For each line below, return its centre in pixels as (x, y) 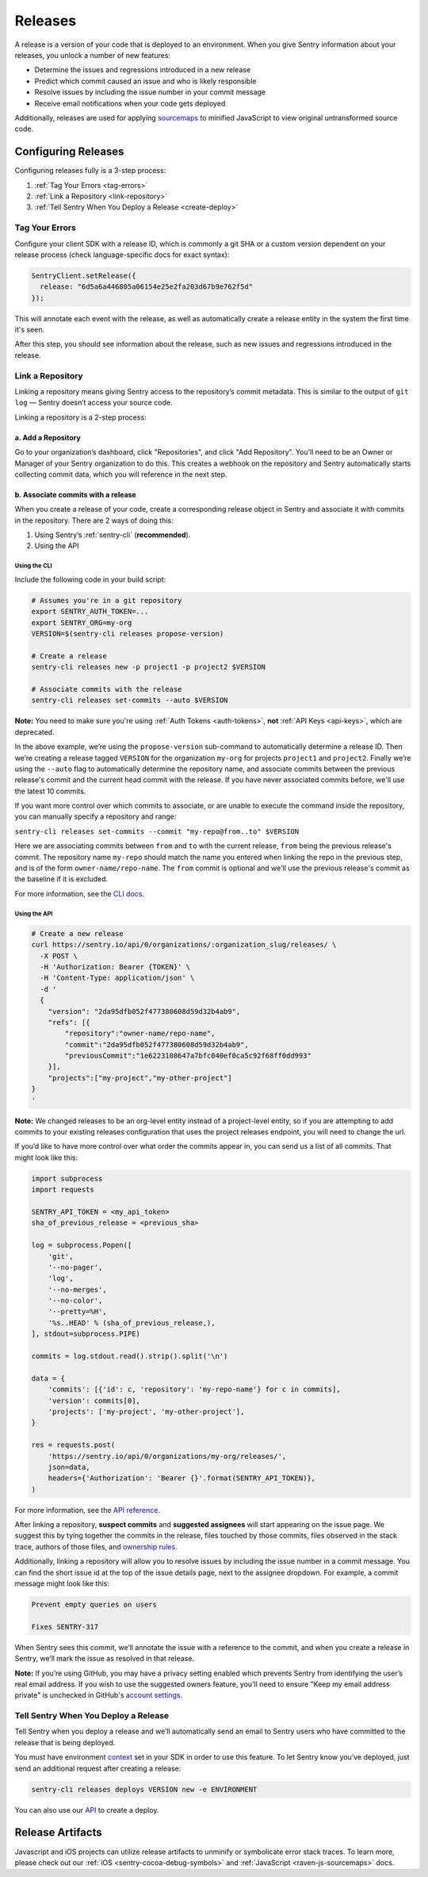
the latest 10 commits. (50, 791)
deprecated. (34, 732)
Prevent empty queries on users (94, 1605)
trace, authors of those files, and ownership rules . (96, 1546)
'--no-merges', (77, 1290)
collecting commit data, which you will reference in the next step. (121, 474)
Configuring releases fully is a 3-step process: (90, 171)
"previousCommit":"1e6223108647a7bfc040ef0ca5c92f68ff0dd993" (188, 1056)
